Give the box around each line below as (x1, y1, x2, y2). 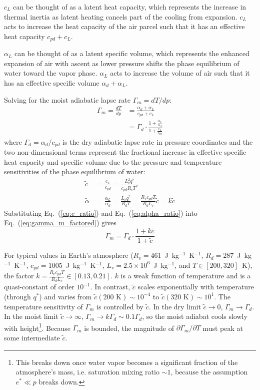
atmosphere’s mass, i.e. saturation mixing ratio (15, 366, 159, 377)
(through (4, 291, 31, 301)
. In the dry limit (148, 301, 201, 311)
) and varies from (39, 291, 92, 301)
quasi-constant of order (4, 281, 74, 292)
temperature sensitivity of (4, 301, 83, 311)
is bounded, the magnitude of (84, 322, 174, 333)
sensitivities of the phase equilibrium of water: (4, 166, 145, 177)
